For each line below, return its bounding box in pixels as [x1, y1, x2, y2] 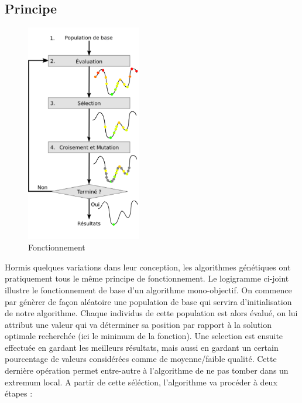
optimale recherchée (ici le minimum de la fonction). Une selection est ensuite [5, 330, 283, 342]
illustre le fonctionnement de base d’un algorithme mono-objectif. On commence [5, 283, 292, 296]
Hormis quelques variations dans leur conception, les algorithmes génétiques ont [5, 260, 291, 273]
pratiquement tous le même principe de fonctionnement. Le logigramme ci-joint [5, 272, 289, 285]
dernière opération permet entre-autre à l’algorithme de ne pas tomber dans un [5, 364, 289, 377]
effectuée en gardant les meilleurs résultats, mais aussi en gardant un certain [5, 341, 279, 353]
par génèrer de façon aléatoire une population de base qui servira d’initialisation [5, 295, 292, 307]
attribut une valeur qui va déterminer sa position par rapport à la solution [5, 318, 272, 330]
